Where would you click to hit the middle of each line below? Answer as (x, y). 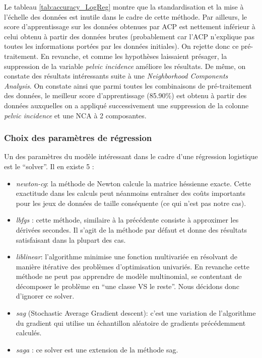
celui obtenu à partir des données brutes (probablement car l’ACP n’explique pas (129, 36)
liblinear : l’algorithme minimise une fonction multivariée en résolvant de (126, 257)
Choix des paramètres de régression (78, 138)
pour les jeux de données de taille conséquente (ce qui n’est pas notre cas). (131, 203)
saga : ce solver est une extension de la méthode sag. (97, 349)
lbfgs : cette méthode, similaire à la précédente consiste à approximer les (127, 220)
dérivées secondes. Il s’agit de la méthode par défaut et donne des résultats (132, 229)
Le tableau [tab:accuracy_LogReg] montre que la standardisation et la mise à (124, 7)
